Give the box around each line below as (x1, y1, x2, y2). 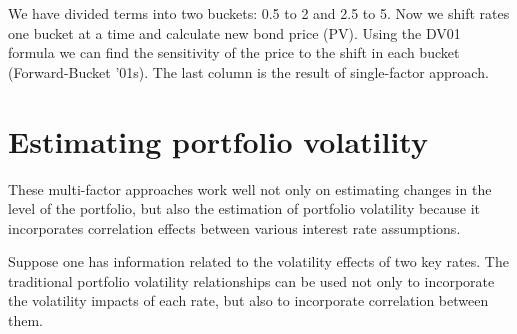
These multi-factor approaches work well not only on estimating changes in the (8, 178, 492, 199)
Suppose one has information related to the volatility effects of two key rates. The (8, 251, 509, 272)
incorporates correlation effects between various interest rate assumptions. (8, 217, 461, 238)
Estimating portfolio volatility (8, 120, 428, 161)
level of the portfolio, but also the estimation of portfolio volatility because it (8, 198, 481, 219)
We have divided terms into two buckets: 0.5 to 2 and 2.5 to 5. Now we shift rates (8, 3, 510, 23)
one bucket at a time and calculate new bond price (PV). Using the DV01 (8, 22, 461, 43)
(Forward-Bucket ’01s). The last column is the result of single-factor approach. (8, 61, 489, 82)
